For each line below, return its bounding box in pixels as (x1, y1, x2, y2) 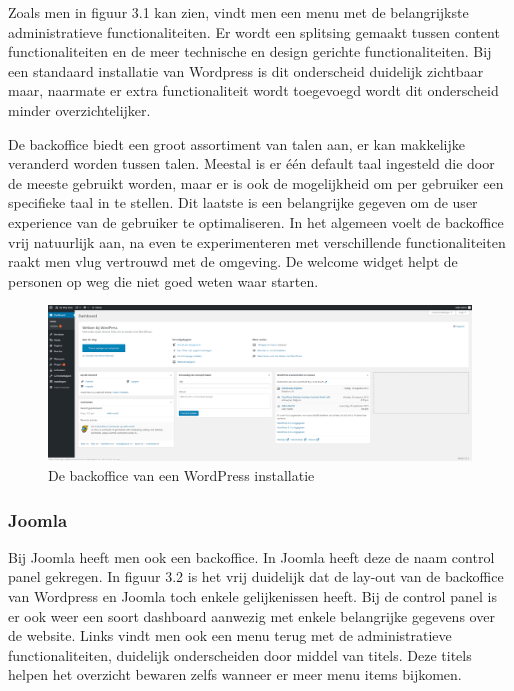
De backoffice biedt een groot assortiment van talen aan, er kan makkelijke (8, 133, 465, 154)
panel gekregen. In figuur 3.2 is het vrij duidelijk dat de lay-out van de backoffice (8, 566, 504, 587)
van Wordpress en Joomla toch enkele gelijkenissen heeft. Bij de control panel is (8, 586, 497, 606)
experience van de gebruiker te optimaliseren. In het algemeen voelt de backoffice (8, 211, 504, 232)
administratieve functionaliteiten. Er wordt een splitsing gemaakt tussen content (8, 21, 500, 42)
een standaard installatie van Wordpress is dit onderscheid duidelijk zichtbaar (8, 60, 484, 81)
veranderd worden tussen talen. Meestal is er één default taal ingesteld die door (8, 153, 495, 174)
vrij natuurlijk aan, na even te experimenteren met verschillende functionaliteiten (8, 231, 506, 252)
